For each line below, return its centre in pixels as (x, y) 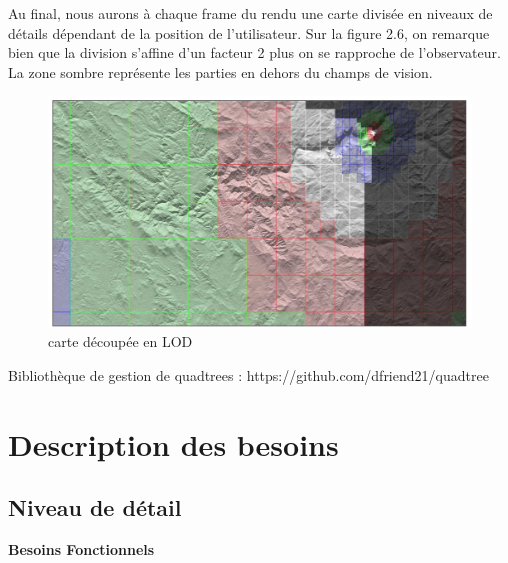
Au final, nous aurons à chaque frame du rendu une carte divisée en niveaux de (250, 13)
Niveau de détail (95, 507)
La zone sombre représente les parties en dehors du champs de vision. (220, 71)
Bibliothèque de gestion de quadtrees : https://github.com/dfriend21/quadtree (248, 375)
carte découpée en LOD (120, 341)
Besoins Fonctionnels (81, 549)
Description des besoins (173, 443)
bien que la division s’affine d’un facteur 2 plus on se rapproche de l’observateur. (254, 52)
